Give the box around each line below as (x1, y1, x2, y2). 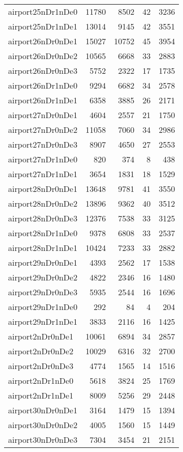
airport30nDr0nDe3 (8, 434, 78, 445)
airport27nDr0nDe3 (8, 138, 78, 150)
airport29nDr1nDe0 (8, 301, 78, 313)
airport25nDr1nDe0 (8, 6, 78, 17)
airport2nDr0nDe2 (8, 345, 74, 357)
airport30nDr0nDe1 (8, 404, 78, 416)
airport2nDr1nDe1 (8, 389, 74, 401)
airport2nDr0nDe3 (8, 360, 74, 372)
